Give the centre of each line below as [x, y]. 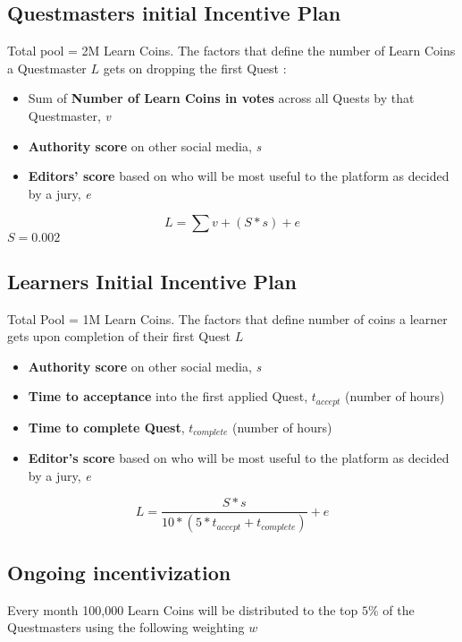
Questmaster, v [69, 115]
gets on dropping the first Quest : [195, 68]
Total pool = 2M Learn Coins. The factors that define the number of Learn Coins [231, 51]
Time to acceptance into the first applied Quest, [168, 396]
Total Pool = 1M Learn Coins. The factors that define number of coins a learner [227, 318]
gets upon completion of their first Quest [119, 336]
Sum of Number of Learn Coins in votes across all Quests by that [221, 98]
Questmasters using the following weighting [126, 627]
